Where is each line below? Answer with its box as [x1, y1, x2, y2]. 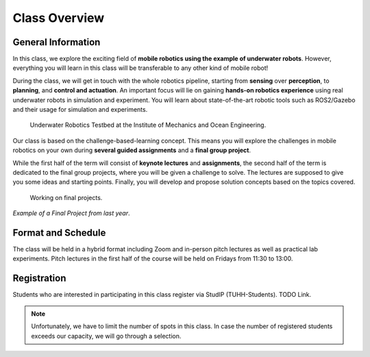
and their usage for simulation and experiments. [12, 106, 148, 114]
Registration [12, 273, 66, 284]
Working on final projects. [29, 193, 103, 201]
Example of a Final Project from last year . [12, 209, 130, 217]
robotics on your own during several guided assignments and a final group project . [12, 146, 251, 154]
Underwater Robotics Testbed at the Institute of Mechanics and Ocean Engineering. [29, 121, 267, 130]
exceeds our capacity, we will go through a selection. [31, 332, 182, 340]
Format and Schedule [12, 227, 106, 238]
